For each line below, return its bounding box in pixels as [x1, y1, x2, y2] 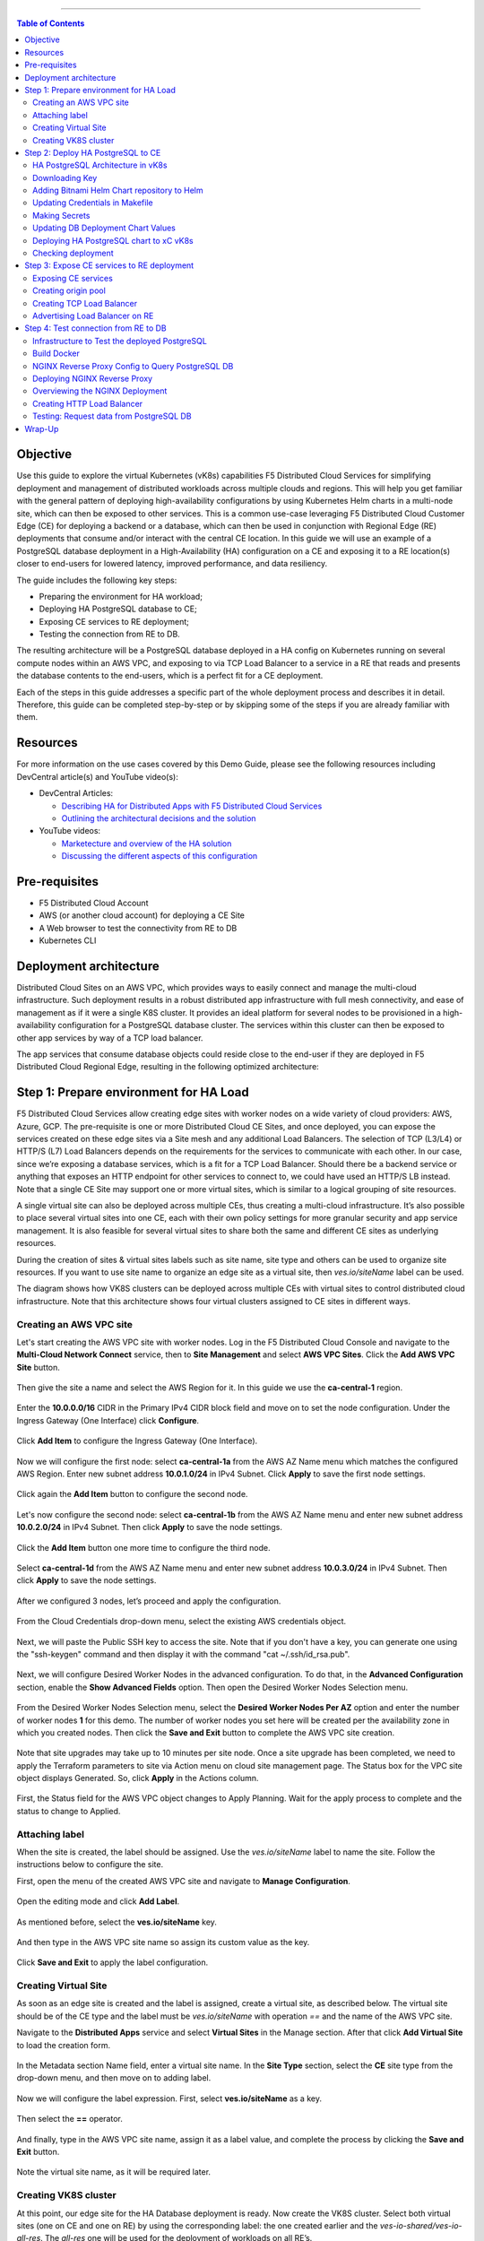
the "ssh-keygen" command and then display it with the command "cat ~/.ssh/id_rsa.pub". [16, 1648, 350, 1659]
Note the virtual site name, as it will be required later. [16, 2167, 211, 2177]
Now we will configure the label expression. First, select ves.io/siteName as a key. [16, 2093, 323, 2104]
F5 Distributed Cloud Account [39, 897, 149, 908]
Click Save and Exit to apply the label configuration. [16, 1957, 209, 1968]
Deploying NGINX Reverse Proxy [32, 373, 152, 384]
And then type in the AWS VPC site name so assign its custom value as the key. [16, 1936, 310, 1947]
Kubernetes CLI [39, 935, 97, 946]
